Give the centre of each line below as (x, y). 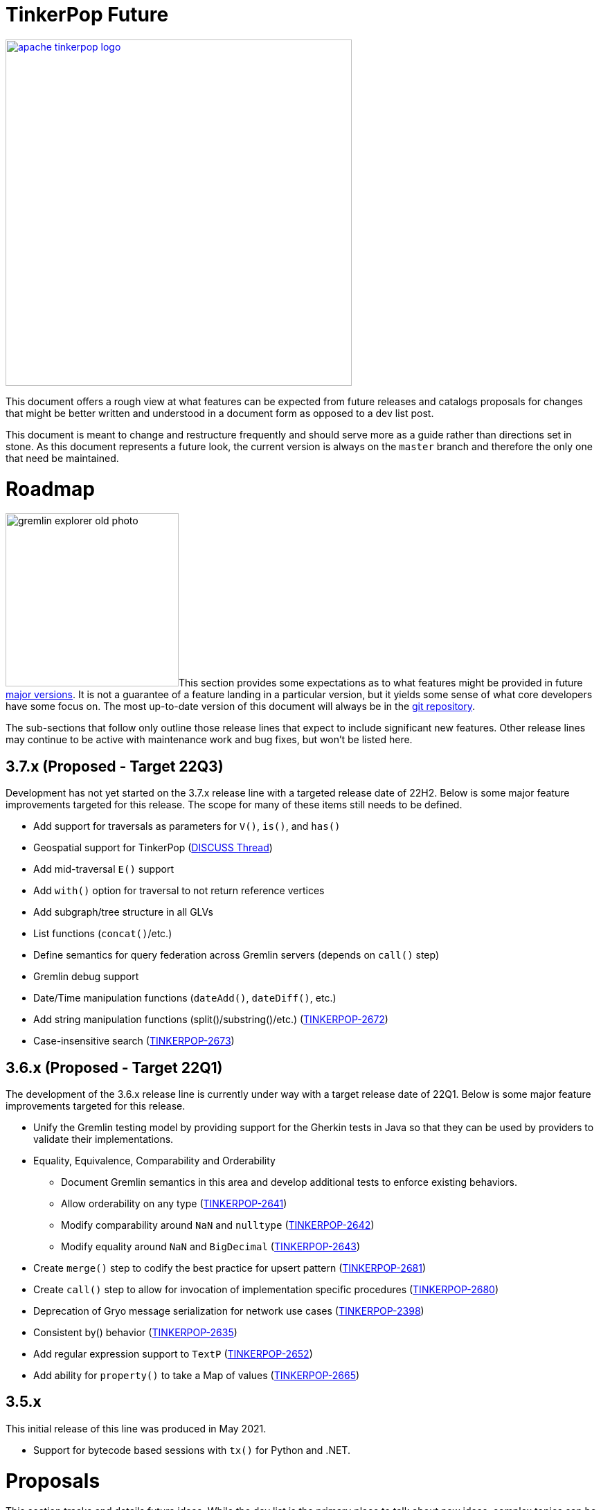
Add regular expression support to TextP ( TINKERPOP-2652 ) (173, 1353)
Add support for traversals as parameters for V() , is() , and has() (187, 826)
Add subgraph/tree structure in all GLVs (123, 912)
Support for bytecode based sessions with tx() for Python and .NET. (192, 1450)
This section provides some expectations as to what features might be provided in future (381, 683)
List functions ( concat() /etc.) (103, 934)
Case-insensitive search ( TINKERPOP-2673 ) (134, 1041)
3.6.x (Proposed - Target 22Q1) (114, 1067)
